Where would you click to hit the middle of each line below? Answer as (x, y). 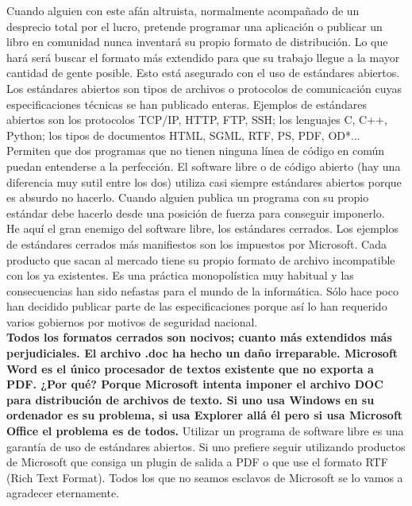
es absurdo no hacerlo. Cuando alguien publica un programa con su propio (188, 197)
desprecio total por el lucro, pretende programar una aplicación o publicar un (194, 26)
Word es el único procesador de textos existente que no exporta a (190, 368)
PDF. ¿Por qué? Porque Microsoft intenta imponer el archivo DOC (195, 384)
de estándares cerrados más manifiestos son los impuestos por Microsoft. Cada (196, 243)
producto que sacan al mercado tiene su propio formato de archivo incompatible (201, 259)
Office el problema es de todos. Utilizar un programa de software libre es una (205, 431)
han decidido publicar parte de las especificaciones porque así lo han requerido (197, 306)
